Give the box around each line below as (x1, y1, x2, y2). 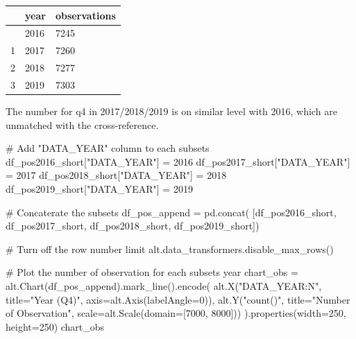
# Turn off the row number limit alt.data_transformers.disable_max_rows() (6, 241, 334, 256)
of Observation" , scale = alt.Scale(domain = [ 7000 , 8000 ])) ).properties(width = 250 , (6, 306, 346, 320)
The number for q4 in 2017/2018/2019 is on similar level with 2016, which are (6, 103, 337, 118)
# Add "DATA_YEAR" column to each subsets (6, 141, 210, 155)
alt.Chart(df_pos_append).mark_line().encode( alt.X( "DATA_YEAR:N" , (6, 278, 322, 293)
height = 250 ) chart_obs (6, 319, 105, 333)
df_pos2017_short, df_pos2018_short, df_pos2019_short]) (6, 218, 260, 233)
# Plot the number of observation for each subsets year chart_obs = (6, 265, 298, 279)
